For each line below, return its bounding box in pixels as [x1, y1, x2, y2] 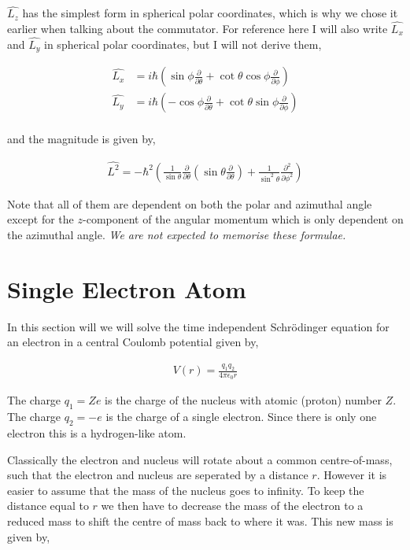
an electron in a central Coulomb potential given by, [7, 334, 259, 350]
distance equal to [7, 497, 89, 514]
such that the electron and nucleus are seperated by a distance [7, 467, 308, 483]
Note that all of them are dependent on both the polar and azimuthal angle [7, 195, 372, 212]
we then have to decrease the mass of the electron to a [101, 497, 364, 514]
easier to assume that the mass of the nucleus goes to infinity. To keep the [7, 482, 364, 498]
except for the [7, 211, 74, 227]
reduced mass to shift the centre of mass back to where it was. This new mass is [7, 512, 393, 529]
